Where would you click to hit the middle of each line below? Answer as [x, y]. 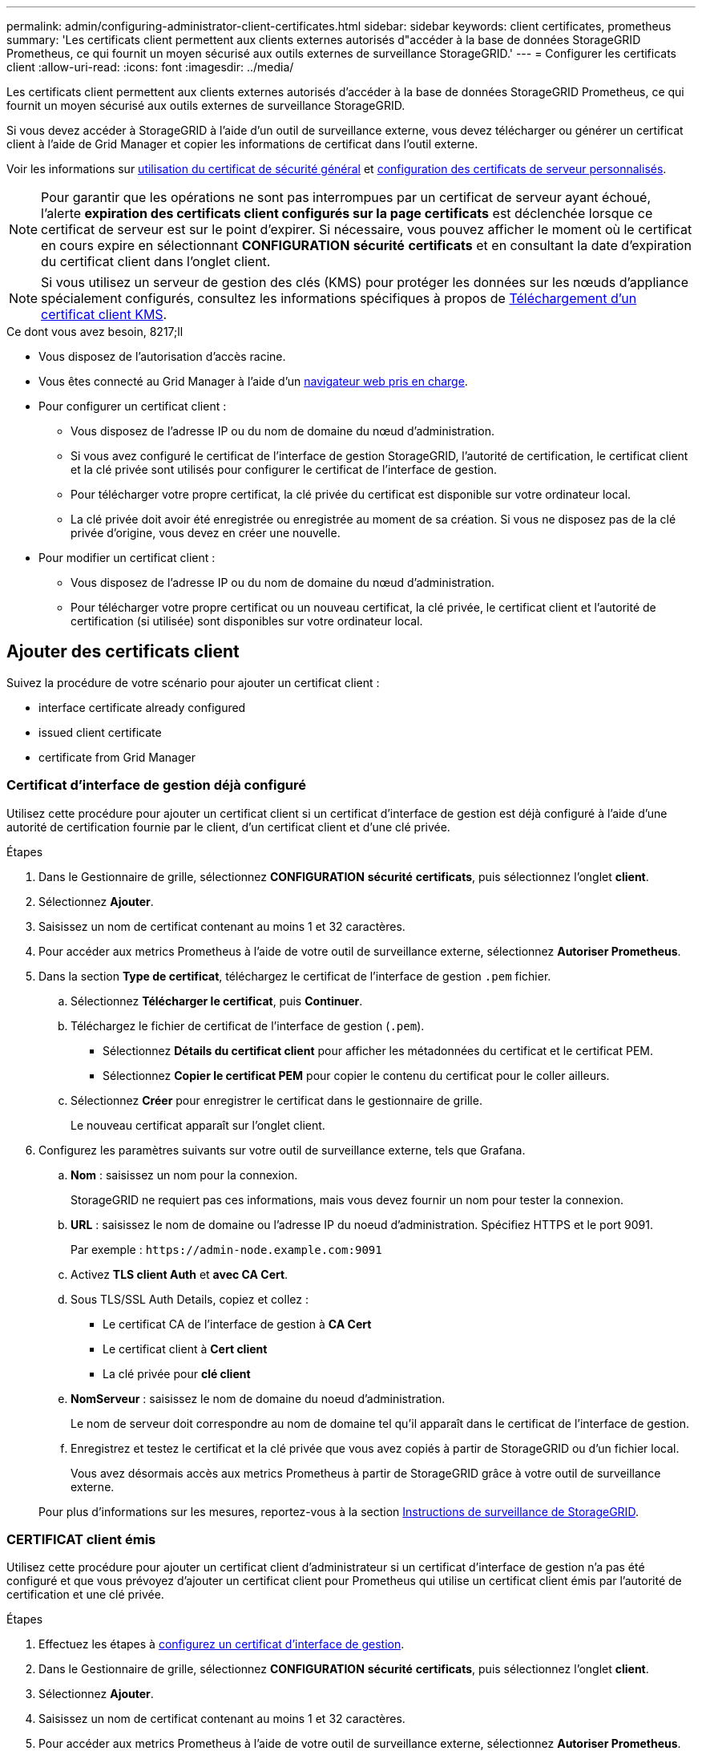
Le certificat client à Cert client [185, 1349]
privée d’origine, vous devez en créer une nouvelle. [206, 533]
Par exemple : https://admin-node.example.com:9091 [226, 1249]
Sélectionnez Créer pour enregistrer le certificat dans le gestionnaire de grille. [276, 1100]
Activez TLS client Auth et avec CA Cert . [180, 1274]
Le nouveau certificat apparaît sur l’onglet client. [198, 1125]
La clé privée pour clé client [177, 1373]
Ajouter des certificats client [123, 652]
